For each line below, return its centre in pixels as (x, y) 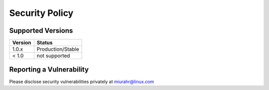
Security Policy (41, 13)
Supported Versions (41, 31)
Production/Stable (58, 49)
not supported (53, 56)
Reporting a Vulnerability (49, 70)
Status (45, 43)
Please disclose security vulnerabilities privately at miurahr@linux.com (82, 82)
